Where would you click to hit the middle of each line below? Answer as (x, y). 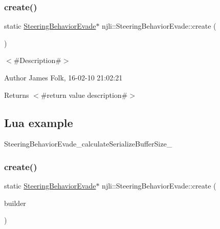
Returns (17, 95)
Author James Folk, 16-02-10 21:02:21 (63, 77)
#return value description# (84, 95)
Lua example (39, 122)
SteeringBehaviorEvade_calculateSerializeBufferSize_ (88, 144)
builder (15, 203)
